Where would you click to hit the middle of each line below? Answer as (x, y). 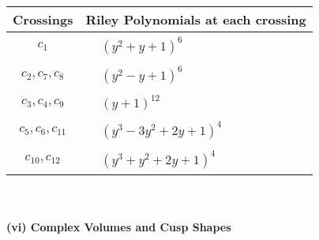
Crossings (43, 19)
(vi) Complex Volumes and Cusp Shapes (119, 226)
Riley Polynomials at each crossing (196, 19)
